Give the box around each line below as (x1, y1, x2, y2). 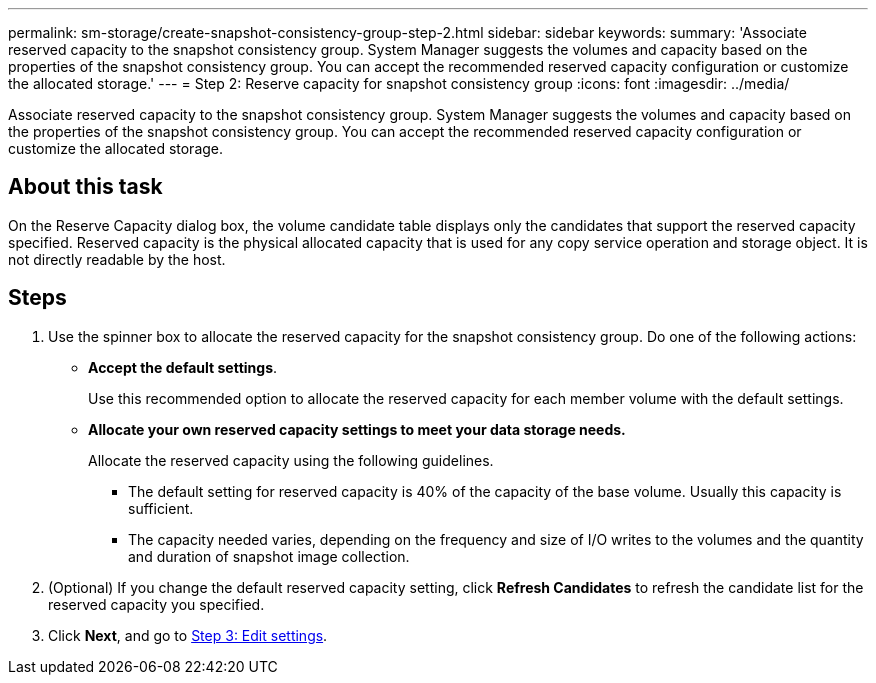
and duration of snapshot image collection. (128, 547, 410, 565)
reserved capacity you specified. (48, 595, 265, 613)
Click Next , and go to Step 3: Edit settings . (48, 626, 328, 644)
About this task (8, 174, 163, 200)
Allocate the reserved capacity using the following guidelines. (88, 451, 494, 469)
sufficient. (128, 499, 194, 517)
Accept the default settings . (88, 358, 278, 376)
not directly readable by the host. (8, 250, 226, 268)
